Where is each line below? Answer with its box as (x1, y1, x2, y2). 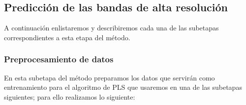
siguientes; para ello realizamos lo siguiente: (4, 91, 135, 102)
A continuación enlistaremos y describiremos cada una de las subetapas (4, 23, 219, 33)
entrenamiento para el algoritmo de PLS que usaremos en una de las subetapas (4, 82, 242, 92)
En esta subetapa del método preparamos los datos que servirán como (4, 72, 215, 82)
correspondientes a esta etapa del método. (4, 32, 130, 42)
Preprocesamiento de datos (4, 53, 114, 65)
